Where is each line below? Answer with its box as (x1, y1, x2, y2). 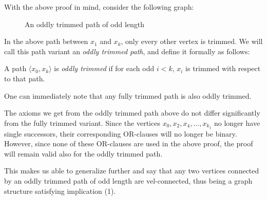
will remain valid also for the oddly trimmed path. (4, 148, 163, 159)
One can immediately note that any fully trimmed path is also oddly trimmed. (4, 90, 252, 101)
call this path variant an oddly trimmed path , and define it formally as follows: (4, 46, 250, 56)
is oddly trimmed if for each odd (54, 63, 155, 74)
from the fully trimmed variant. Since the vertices (4, 117, 160, 128)
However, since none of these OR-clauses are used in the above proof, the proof (4, 138, 253, 149)
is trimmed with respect (185, 63, 261, 74)
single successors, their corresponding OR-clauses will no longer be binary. (4, 128, 237, 139)
